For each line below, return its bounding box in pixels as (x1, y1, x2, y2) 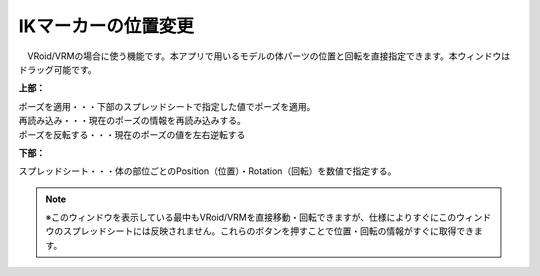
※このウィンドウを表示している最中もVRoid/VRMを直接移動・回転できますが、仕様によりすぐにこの (45, 211, 457, 224)
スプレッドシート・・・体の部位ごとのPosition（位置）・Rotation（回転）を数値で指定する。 (18, 165, 397, 177)
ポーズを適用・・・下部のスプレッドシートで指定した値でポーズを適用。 (18, 100, 316, 112)
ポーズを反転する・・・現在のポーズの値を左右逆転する (18, 128, 246, 140)
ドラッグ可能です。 (18, 63, 97, 75)
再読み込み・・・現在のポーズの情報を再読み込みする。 (18, 115, 247, 127)
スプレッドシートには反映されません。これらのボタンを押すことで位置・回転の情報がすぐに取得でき (62, 225, 475, 237)
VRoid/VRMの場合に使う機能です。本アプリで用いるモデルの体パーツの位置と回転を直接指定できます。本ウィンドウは (26, 50, 511, 62)
